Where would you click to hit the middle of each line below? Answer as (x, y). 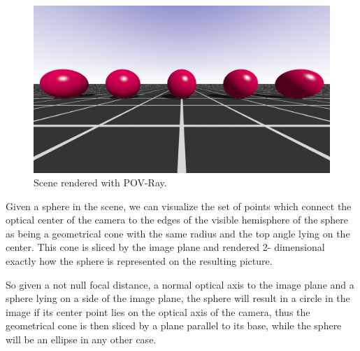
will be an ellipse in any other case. (81, 339)
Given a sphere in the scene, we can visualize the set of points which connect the (179, 206)
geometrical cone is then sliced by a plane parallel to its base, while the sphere (174, 325)
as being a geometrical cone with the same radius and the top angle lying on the (178, 233)
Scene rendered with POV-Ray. (100, 183)
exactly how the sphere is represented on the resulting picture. (139, 261)
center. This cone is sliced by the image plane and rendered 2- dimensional (165, 247)
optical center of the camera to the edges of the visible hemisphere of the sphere (177, 220)
